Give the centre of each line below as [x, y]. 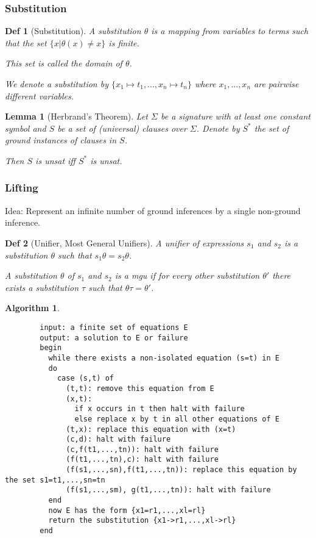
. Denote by [218, 128]
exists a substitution [42, 287]
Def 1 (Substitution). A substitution [73, 31]
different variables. [40, 95]
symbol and [26, 128]
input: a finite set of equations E [114, 327]
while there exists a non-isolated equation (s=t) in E [164, 358]
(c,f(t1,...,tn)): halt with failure [142, 449]
